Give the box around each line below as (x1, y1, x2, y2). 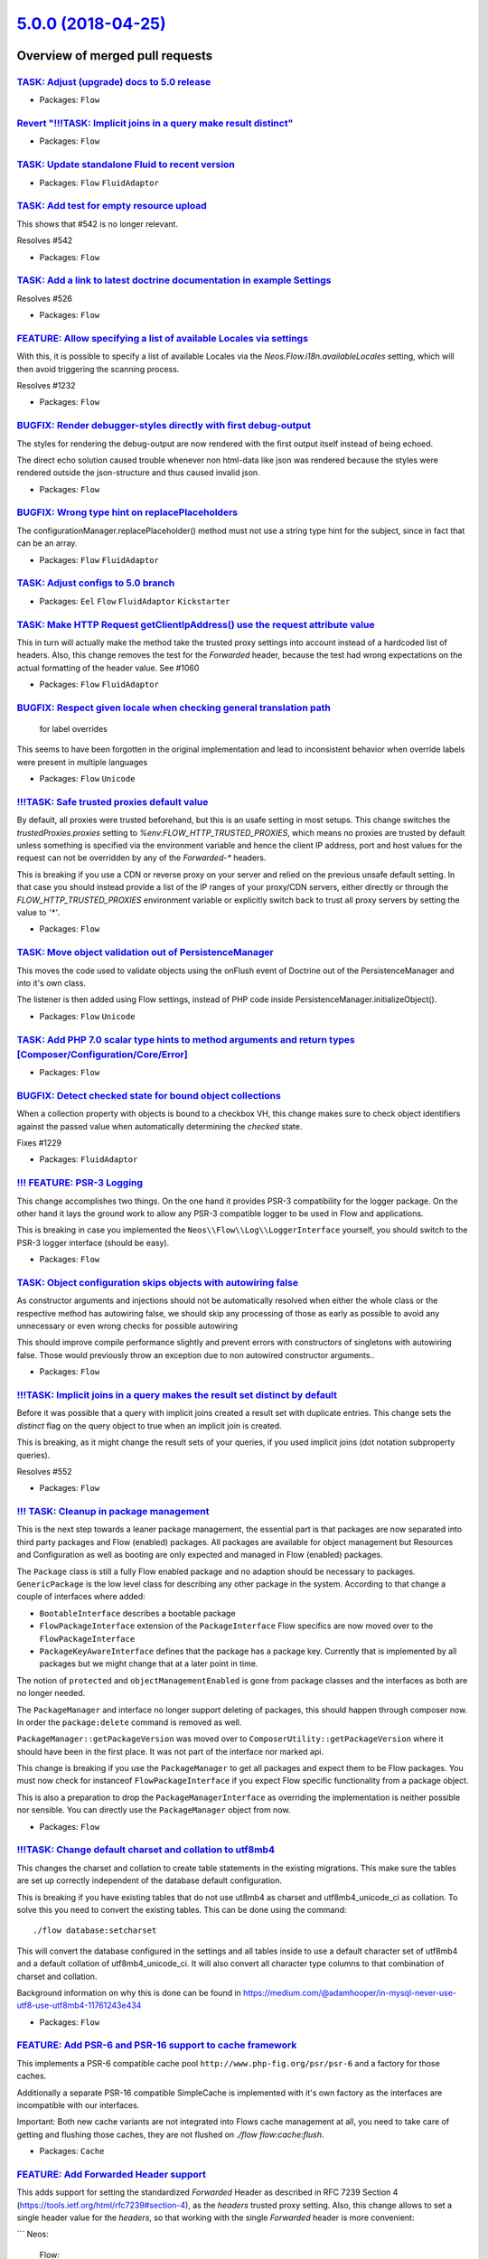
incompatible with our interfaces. (16, 2099, 140, 2110)
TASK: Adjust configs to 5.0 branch (16, 576, 175, 589)
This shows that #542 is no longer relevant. (16, 218, 178, 230)
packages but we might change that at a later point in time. (39, 1658, 258, 1669)
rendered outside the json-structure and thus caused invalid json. (16, 467, 261, 478)
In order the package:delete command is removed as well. (16, 1717, 242, 1728)
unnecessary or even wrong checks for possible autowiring (16, 1320, 239, 1332)
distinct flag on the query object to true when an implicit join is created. (16, 1420, 282, 1431)
